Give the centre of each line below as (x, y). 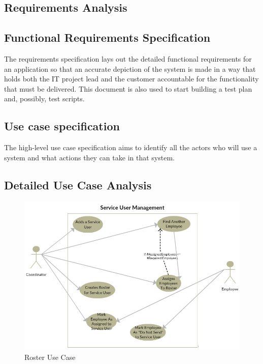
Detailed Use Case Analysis (78, 185)
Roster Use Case (50, 357)
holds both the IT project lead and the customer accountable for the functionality (131, 79)
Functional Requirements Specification (107, 37)
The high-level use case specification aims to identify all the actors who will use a (131, 147)
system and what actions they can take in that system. (89, 157)
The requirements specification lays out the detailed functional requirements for (128, 58)
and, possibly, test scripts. (44, 99)
